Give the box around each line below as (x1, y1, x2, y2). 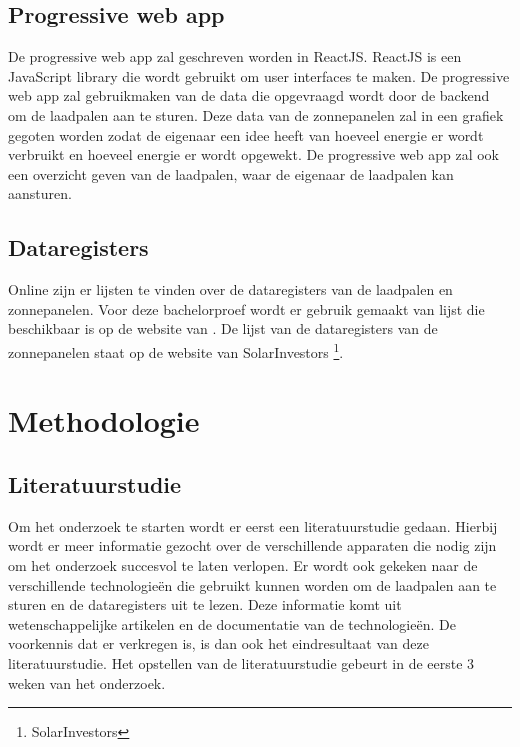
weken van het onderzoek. (8, 672, 166, 693)
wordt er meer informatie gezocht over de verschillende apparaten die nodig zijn (8, 535, 497, 556)
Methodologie (8, 400, 200, 441)
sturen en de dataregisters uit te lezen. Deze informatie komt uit (8, 594, 402, 615)
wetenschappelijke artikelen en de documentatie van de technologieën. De (8, 613, 456, 634)
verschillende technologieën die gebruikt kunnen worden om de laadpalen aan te (8, 574, 497, 595)
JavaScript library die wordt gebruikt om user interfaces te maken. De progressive (8, 65, 510, 86)
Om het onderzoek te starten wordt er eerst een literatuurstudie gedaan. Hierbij (8, 515, 498, 536)
